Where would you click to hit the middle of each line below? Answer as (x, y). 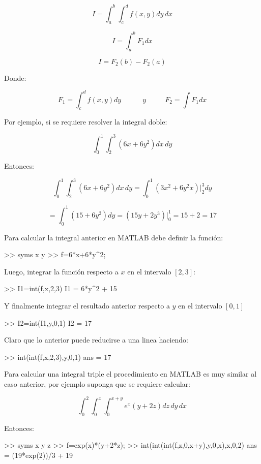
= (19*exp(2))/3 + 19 (38, 455)
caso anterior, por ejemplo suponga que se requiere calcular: (97, 383)
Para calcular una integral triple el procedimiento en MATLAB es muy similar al (130, 374)
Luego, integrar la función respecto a (61, 271)
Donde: (15, 78)
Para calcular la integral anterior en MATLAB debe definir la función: (114, 237)
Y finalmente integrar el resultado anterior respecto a (87, 305)
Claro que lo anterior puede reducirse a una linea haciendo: (96, 340)
